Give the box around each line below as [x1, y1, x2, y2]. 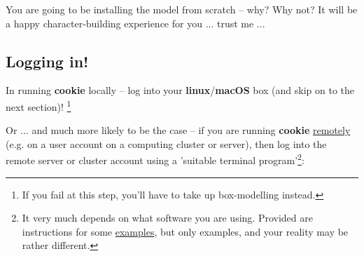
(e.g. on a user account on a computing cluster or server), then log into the [6, 136, 327, 151]
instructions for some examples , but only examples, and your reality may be [22, 224, 349, 238]
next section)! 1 [6, 97, 71, 114]
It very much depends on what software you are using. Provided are [22, 210, 313, 225]
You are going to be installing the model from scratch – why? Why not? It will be [6, 2, 358, 16]
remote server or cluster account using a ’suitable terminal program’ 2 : [6, 151, 304, 168]
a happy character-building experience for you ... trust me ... [6, 15, 265, 30]
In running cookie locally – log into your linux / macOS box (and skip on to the [6, 83, 355, 97]
